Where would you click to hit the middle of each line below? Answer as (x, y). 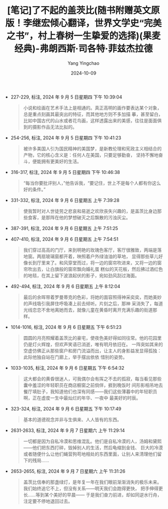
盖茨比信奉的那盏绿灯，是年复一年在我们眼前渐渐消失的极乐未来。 (92, 482)
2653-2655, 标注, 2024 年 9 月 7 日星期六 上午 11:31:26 (68, 471)
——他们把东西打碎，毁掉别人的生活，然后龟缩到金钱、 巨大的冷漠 (93, 447)
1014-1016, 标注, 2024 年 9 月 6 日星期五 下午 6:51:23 (66, 327)
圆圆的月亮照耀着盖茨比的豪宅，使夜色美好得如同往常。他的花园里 (92, 338)
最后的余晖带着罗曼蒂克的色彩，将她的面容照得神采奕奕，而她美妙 (92, 297)
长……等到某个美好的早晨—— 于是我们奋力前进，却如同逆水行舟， (92, 495)
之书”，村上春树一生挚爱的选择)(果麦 (83, 36)
